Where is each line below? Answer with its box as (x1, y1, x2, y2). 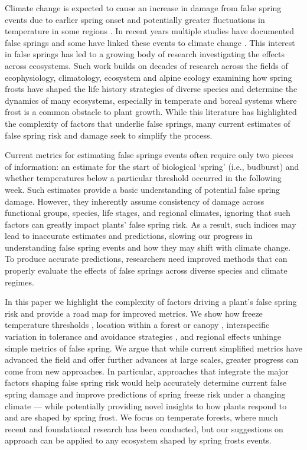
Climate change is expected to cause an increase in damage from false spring (5, 2, 282, 14)
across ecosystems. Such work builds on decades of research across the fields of (5, 59, 288, 71)
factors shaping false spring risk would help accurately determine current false (5, 376, 287, 389)
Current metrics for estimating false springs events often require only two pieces (5, 149, 293, 161)
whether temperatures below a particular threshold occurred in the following (5, 172, 282, 184)
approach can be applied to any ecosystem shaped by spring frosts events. (5, 434, 272, 446)
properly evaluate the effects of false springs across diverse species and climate (5, 264, 288, 277)
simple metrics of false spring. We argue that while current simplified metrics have (5, 341, 302, 354)
